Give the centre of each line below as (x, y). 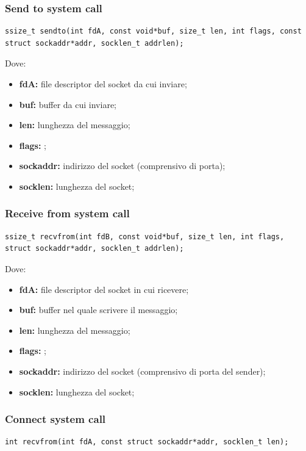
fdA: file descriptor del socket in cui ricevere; (104, 289)
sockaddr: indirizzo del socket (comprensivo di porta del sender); (142, 371)
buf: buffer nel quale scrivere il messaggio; (98, 310)
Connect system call (55, 419)
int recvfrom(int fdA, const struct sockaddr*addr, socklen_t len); (147, 442)
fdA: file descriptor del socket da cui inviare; (103, 84)
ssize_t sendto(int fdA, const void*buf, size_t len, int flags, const (153, 31)
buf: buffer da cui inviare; (68, 104)
